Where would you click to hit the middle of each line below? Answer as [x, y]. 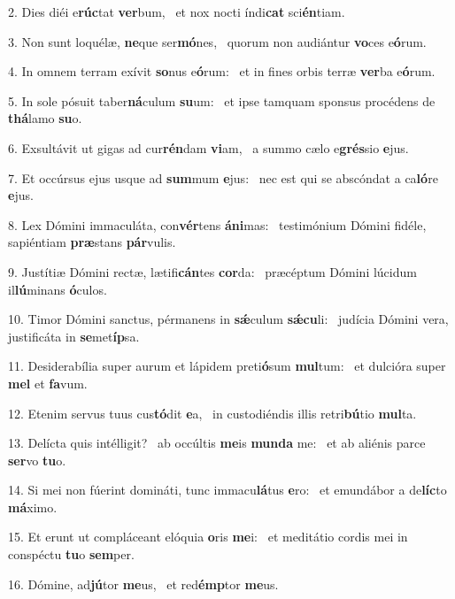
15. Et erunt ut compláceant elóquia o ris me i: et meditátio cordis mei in [208, 537]
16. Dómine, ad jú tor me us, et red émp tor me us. [143, 584]
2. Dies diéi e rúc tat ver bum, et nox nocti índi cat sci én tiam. [177, 12]
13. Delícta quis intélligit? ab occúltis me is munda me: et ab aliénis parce [217, 443]
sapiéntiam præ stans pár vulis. [92, 242]
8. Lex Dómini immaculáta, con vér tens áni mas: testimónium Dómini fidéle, [217, 224]
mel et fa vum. [48, 383]
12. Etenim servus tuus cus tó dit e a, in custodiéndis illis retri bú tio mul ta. [212, 413]
